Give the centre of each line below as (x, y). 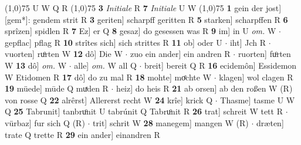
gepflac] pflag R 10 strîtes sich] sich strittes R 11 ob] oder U (114, 42)
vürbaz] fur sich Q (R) (45, 122)
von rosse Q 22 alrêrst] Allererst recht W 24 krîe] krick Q (109, 100)
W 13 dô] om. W (36, 65)
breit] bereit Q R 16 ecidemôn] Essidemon (221, 65)
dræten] (270, 122)
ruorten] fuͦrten (264, 54)
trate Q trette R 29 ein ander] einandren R (82, 134)
